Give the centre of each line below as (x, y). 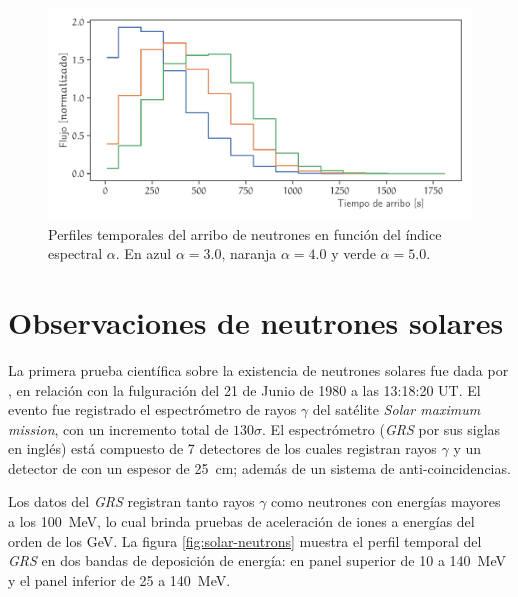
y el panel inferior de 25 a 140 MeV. (119, 579)
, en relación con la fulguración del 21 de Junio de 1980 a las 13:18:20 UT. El (244, 389)
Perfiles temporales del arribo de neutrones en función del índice (245, 233)
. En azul (143, 253)
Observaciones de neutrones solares (256, 321)
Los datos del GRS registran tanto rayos (131, 501)
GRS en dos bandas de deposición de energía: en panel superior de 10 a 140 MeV (257, 560)
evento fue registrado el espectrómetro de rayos (152, 409)
